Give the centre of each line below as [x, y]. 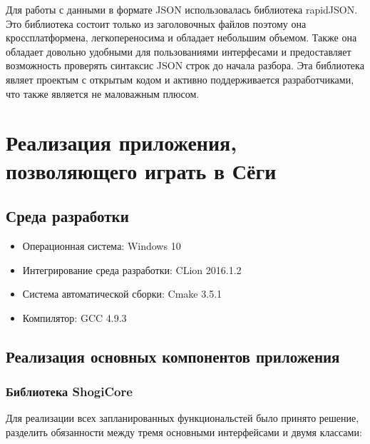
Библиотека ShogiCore [69, 391]
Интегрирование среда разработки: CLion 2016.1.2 [132, 269]
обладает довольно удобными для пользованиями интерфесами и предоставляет [179, 51]
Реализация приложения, [122, 142]
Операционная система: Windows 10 [102, 245]
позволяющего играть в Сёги [141, 170]
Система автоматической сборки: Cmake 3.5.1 [122, 294]
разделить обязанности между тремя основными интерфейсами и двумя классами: [184, 432]
